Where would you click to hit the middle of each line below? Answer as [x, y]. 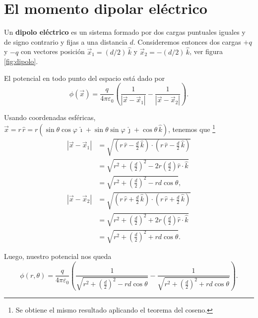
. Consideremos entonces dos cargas [187, 41]
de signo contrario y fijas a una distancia [66, 41]
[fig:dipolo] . [21, 61]
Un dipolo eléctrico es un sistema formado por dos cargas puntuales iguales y [125, 32]
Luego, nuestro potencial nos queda [58, 256]
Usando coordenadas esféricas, [50, 117]
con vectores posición [53, 51]
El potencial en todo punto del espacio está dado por [84, 78]
